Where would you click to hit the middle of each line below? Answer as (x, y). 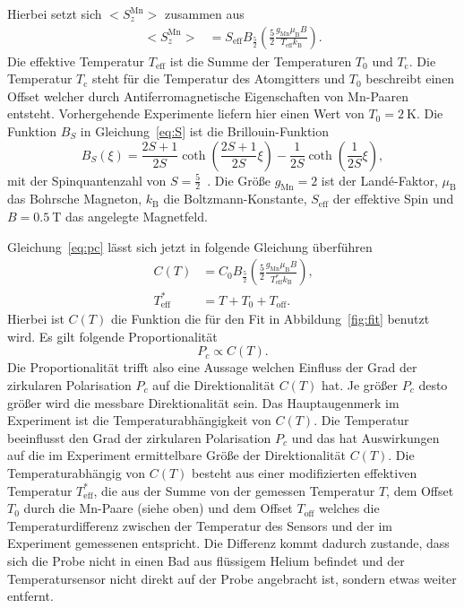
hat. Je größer (360, 384)
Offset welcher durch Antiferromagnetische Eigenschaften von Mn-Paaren (208, 96)
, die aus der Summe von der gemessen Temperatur (234, 490)
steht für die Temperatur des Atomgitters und (219, 78)
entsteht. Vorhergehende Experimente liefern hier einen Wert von (186, 113)
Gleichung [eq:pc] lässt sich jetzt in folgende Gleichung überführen (190, 246)
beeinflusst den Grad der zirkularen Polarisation (139, 437)
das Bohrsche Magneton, (75, 199)
